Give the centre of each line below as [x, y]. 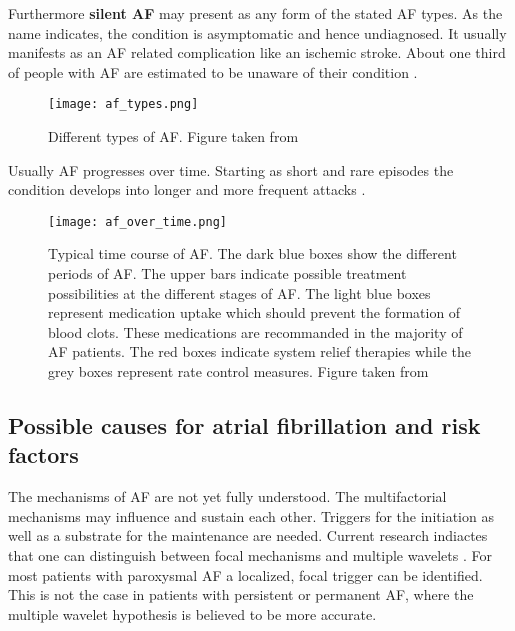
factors [43, 454]
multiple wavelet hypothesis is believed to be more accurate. [192, 613]
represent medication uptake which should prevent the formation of [254, 312]
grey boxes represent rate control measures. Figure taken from [238, 371]
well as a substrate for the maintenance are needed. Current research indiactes [248, 535]
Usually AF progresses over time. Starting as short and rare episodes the [231, 169]
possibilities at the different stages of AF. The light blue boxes [239, 292]
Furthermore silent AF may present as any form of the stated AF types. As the [255, 13]
